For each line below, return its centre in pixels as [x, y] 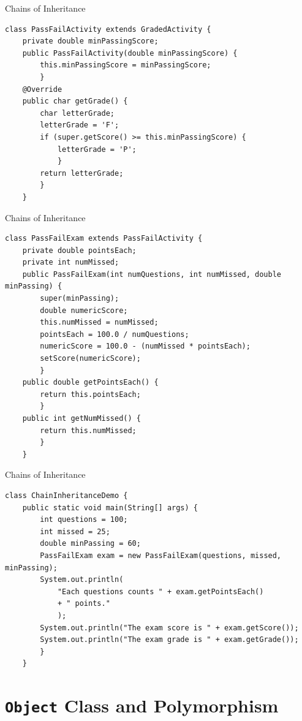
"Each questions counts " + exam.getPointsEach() [160, 591]
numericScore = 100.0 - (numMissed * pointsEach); [145, 346]
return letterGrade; [82, 173]
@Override [42, 89]
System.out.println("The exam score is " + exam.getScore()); [169, 628]
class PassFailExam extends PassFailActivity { [104, 239]
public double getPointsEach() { [90, 383]
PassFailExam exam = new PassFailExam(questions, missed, [161, 555]
